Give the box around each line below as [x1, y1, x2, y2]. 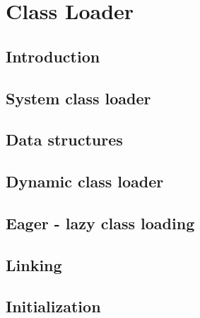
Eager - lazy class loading [6, 212, 195, 234]
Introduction [6, 45, 100, 67]
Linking [6, 253, 62, 275]
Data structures [6, 128, 123, 150]
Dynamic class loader [6, 170, 164, 192]
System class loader [6, 87, 151, 109]
